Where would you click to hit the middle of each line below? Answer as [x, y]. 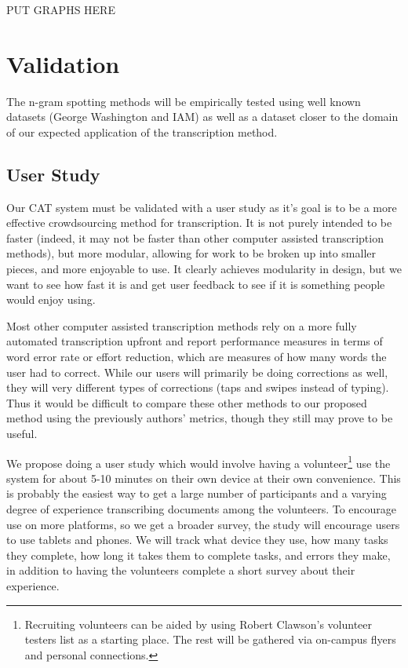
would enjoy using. [51, 299]
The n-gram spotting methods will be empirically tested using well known [184, 101]
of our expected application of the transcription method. [142, 131]
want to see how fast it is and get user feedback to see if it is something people [196, 284]
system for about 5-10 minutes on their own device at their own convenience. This [204, 478]
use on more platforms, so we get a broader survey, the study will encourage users [203, 524]
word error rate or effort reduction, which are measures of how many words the [197, 357]
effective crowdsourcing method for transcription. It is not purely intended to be [199, 223]
